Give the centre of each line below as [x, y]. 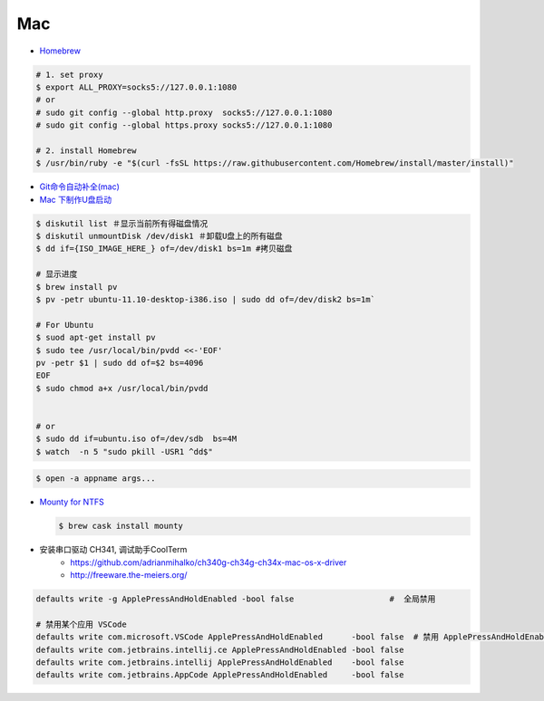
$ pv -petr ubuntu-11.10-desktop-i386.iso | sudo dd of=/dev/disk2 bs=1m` [206, 299]
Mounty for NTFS [72, 502]
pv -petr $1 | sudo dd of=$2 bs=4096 [120, 363]
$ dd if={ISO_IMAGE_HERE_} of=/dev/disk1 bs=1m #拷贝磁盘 [164, 249]
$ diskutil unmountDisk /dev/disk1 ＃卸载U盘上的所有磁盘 [159, 236]
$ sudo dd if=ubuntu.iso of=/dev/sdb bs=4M [136, 439]
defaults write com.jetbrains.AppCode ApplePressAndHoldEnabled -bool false [220, 675]
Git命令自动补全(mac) [79, 187]
